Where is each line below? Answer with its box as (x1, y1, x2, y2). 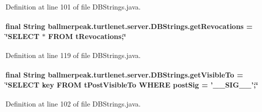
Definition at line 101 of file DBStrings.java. (6, 1, 141, 11)
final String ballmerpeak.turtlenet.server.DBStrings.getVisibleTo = (6, 69, 243, 80)
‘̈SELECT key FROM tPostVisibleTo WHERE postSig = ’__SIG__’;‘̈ (6, 79, 258, 89)
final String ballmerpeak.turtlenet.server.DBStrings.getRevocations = (6, 21, 253, 31)
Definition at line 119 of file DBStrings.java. (6, 49, 141, 60)
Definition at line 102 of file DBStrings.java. (6, 98, 141, 108)
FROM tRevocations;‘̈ (48, 30, 126, 41)
